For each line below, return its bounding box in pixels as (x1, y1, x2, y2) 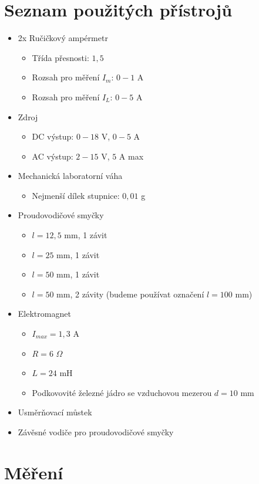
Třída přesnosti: (32, 51, 89, 63)
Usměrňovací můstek (18, 406, 92, 418)
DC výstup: (32, 130, 74, 143)
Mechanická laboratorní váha (18, 170, 123, 182)
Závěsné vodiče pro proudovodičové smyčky (18, 426, 174, 438)
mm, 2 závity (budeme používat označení (56, 287, 204, 300)
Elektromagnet (18, 307, 71, 320)
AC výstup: (32, 150, 73, 162)
